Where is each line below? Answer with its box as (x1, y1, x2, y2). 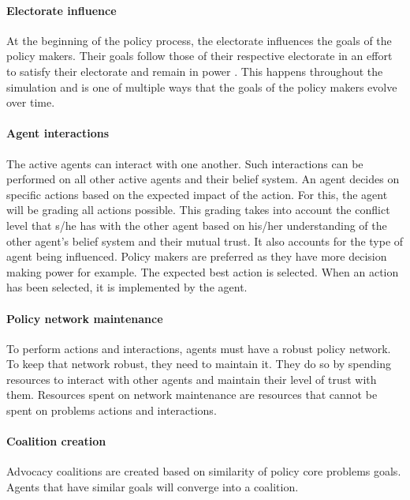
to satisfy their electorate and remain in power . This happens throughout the (6, 62, 383, 79)
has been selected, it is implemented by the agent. (6, 279, 248, 295)
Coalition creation (6, 433, 106, 449)
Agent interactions (6, 125, 110, 141)
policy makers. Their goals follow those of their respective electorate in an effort (6, 47, 393, 64)
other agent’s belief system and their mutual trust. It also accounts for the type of (6, 232, 404, 249)
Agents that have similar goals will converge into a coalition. (6, 479, 299, 495)
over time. (6, 94, 55, 111)
